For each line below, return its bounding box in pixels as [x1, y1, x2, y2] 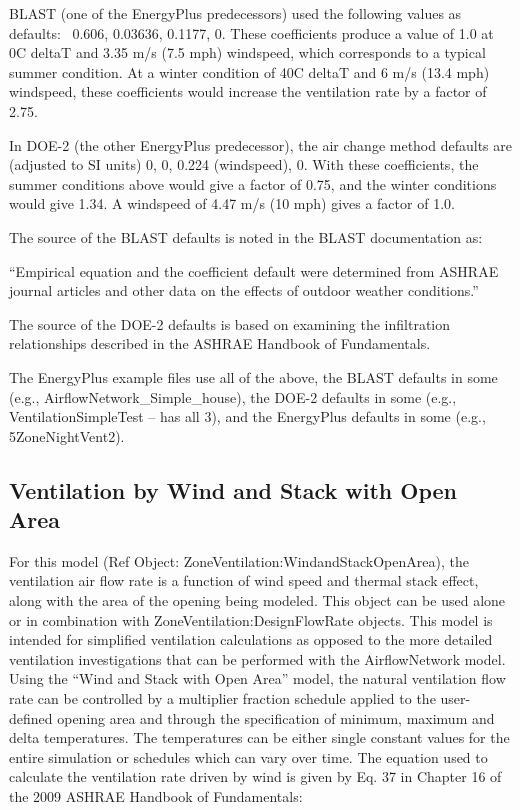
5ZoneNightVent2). [9, 425, 125, 446]
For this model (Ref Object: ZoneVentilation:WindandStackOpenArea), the [9, 550, 469, 571]
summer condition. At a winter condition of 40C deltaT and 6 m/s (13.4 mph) [9, 61, 490, 82]
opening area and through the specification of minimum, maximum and [57, 707, 495, 728]
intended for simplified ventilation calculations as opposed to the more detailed [9, 629, 493, 650]
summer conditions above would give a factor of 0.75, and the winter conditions [9, 173, 497, 194]
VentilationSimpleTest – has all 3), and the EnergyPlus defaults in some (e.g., [9, 406, 486, 427]
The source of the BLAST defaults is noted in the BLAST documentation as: [9, 226, 483, 247]
